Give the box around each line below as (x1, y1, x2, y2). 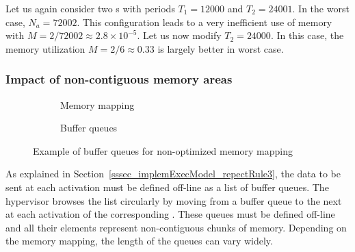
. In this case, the (270, 28, 344, 42)
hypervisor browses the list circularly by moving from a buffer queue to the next (5, 193, 342, 207)
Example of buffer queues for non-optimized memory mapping (33, 143, 293, 157)
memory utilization (5, 41, 86, 55)
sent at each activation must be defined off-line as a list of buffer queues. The (5, 179, 329, 194)
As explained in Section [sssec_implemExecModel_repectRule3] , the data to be (5, 166, 341, 181)
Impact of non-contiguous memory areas (5, 71, 233, 88)
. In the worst (292, 1, 350, 15)
